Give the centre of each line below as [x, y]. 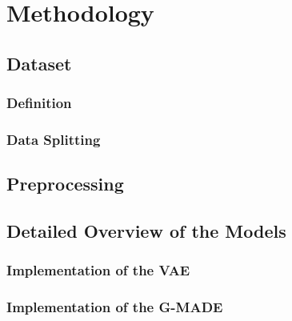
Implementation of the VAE [98, 270]
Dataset [39, 63]
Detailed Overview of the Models [146, 231]
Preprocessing [65, 184]
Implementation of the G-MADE [115, 307]
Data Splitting [54, 139]
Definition [39, 103]
